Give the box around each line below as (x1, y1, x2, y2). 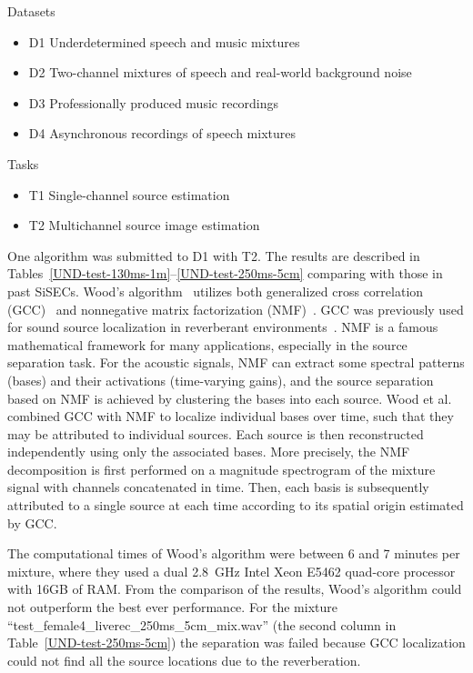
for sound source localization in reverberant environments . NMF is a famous (7, 317, 438, 336)
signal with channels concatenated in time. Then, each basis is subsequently (7, 477, 429, 497)
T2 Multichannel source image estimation (28, 216, 260, 235)
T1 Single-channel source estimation (28, 185, 230, 204)
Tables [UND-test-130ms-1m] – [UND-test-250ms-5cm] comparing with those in (7, 264, 443, 283)
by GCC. (7, 513, 57, 532)
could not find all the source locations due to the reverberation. (7, 650, 361, 669)
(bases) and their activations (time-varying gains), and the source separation (7, 370, 434, 389)
